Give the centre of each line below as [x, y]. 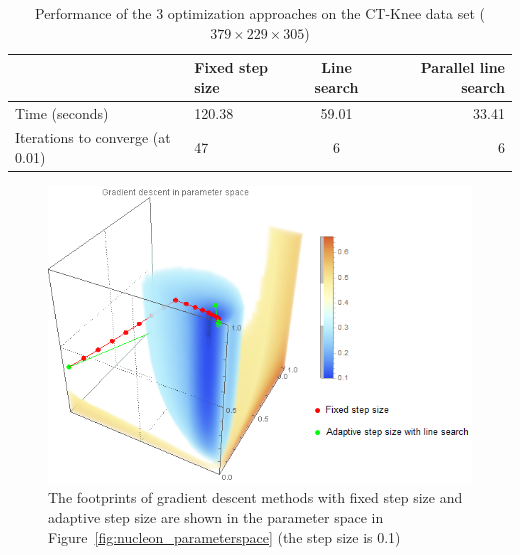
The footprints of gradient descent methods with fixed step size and [255, 497]
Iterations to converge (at [93, 137]
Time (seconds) [62, 112]
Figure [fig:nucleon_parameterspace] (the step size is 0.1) [224, 536]
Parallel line [462, 67]
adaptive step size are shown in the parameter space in [216, 516]
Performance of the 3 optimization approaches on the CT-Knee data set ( [260, 13]
